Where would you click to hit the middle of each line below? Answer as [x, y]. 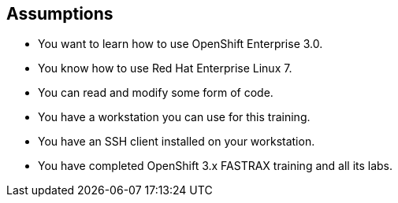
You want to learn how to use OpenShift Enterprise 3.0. [180, 44]
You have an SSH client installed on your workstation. [177, 142]
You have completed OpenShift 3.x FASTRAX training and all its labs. [216, 166]
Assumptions [60, 14]
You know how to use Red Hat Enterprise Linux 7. [165, 68]
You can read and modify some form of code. [156, 93]
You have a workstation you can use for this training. [174, 117]
